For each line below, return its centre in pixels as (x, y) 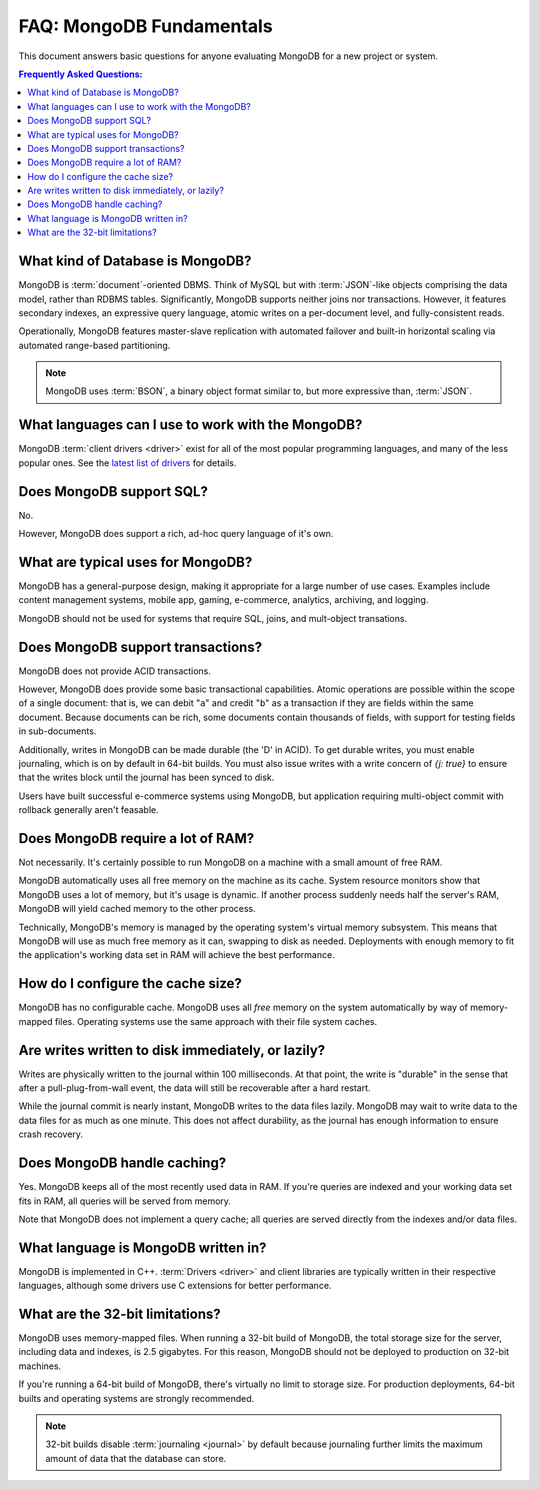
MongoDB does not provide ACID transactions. (115, 671)
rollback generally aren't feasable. (88, 810)
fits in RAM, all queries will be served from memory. (125, 1201)
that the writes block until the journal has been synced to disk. (146, 777)
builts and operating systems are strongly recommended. (136, 1398)
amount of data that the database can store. (136, 1458)
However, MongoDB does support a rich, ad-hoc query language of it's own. (176, 534)
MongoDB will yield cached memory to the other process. (137, 909)
